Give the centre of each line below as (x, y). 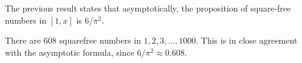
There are (23, 40)
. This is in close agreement (247, 40)
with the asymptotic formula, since (70, 52)
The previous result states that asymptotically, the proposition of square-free (148, 8)
